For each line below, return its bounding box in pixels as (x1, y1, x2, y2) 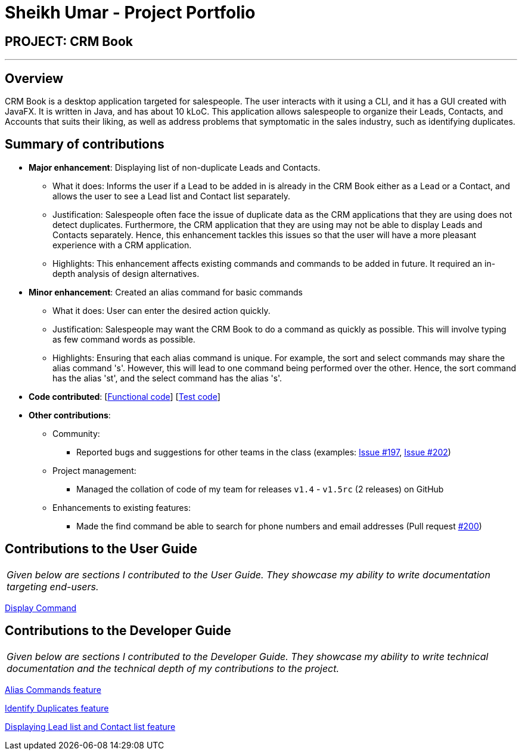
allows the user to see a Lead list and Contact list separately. (52, 190, 290, 201)
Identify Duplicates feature (5, 702, 109, 713)
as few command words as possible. (52, 334, 195, 344)
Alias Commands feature (5, 684, 101, 695)
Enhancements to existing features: (52, 502, 191, 513)
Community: (52, 428, 100, 439)
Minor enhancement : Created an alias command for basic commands (29, 286, 303, 297)
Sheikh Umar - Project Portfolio (5, 2, 256, 23)
